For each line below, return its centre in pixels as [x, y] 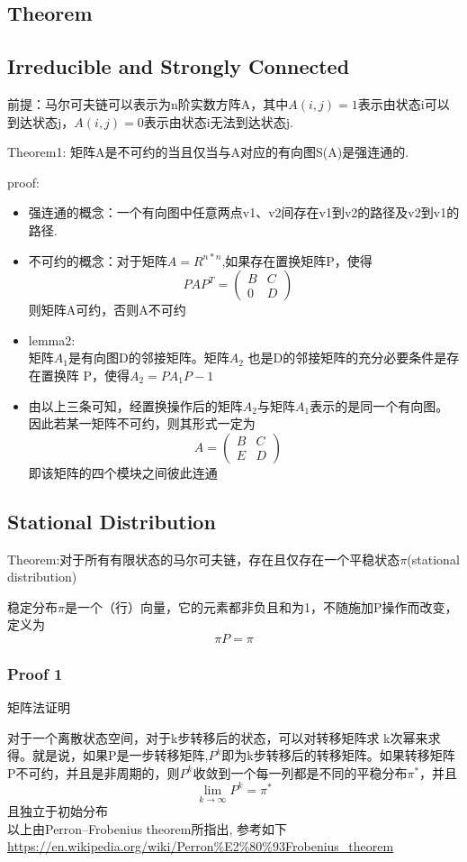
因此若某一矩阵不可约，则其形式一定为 [142, 423]
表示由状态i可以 [404, 103]
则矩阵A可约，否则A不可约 [107, 310]
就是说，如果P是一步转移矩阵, [120, 755]
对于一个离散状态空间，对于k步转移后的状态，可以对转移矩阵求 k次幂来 [218, 737]
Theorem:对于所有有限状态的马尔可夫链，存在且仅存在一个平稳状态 [204, 559]
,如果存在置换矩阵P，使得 [297, 260]
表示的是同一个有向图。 [379, 405]
